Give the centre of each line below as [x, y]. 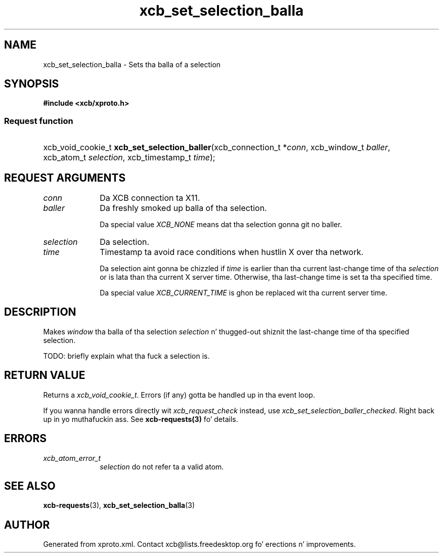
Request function [39, 121]
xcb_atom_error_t [72, 458]
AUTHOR [27, 525]
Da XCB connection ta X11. [150, 198]
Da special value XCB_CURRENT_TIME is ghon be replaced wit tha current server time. [243, 293]
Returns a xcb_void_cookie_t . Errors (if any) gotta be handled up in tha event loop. [179, 395]
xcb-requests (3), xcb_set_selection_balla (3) [119, 505]
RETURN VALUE [45, 375]
